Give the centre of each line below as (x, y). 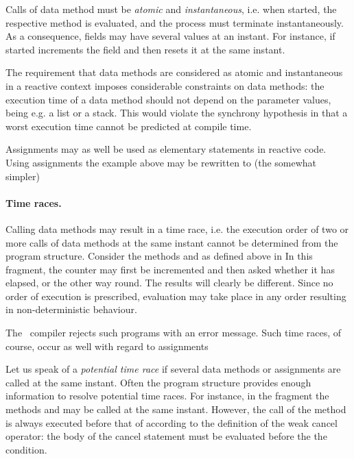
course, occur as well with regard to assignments (107, 346)
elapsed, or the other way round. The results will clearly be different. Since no (169, 283)
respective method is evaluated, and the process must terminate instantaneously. (175, 22)
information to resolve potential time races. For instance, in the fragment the (167, 396)
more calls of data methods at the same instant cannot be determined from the (172, 242)
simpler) (23, 176)
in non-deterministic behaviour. (71, 309)
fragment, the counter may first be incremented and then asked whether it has (170, 269)
